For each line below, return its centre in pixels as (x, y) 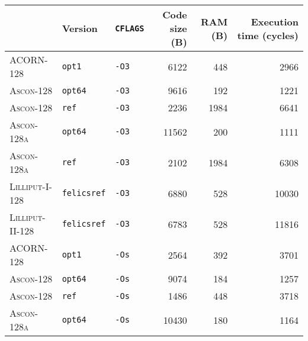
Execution (275, 21)
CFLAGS (130, 28)
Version (80, 28)
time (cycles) (268, 35)
